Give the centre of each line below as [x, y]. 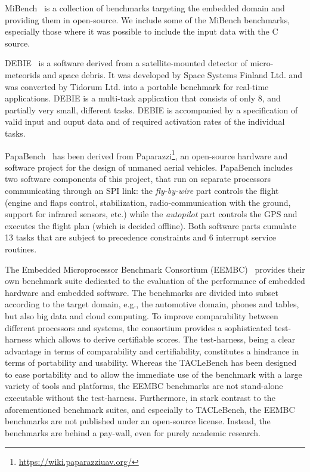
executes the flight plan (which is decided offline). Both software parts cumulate [151, 225]
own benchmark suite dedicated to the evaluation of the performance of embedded [155, 281]
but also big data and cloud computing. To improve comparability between [142, 315]
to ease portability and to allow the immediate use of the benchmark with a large [154, 374]
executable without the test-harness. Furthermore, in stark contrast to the [140, 398]
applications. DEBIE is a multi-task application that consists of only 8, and [143, 98]
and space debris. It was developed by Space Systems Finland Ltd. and [173, 74]
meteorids [23, 74]
